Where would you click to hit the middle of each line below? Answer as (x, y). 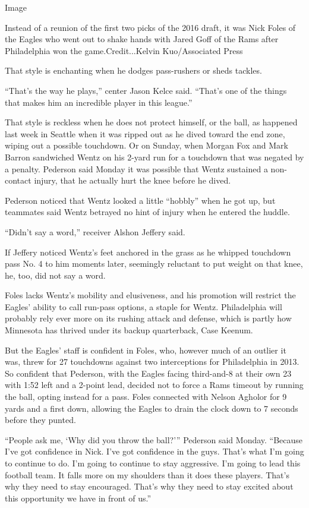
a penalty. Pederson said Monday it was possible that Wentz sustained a (136, 168)
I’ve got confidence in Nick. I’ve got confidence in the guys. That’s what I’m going (154, 451)
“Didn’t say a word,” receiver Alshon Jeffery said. (95, 231)
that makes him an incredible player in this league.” (99, 102)
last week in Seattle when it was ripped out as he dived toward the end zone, (145, 133)
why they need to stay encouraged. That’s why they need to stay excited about (149, 486)
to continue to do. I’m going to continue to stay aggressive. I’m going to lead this (153, 463)
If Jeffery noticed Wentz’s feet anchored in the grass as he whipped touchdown (148, 252)
